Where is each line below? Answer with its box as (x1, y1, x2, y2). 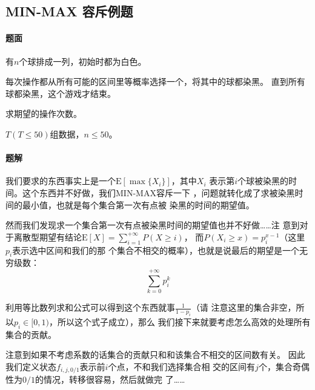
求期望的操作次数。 (5, 107, 82, 120)
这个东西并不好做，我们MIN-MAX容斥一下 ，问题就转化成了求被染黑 (22, 186, 295, 199)
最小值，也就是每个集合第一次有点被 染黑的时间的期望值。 (22, 198, 254, 211)
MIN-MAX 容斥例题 (5, 2, 133, 21)
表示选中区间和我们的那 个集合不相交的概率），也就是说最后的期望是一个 (12, 243, 299, 256)
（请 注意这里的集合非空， (191, 301, 296, 314)
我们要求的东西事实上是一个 (5, 174, 116, 187)
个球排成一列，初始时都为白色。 (19, 55, 147, 67)
